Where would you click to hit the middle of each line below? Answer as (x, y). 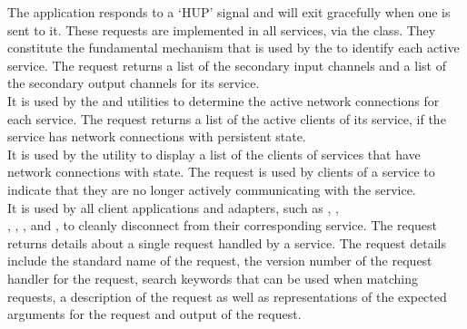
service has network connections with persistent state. (157, 136)
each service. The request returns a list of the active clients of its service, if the (227, 118)
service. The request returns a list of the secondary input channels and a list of (227, 65)
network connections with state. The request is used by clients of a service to (221, 172)
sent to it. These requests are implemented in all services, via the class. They (222, 29)
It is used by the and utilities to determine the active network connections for (224, 100)
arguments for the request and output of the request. (154, 314)
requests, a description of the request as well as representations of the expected (227, 296)
